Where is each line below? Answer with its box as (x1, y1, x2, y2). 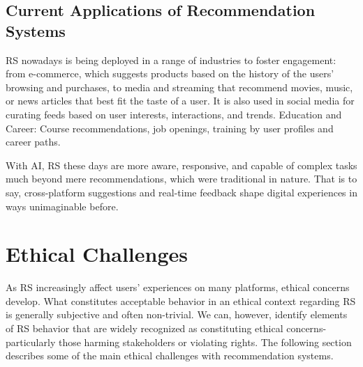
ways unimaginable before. (6, 198, 119, 213)
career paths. (6, 134, 61, 149)
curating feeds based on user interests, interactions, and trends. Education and (6, 107, 342, 121)
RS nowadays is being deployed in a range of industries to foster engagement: (6, 52, 336, 67)
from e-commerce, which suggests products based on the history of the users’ (6, 66, 334, 81)
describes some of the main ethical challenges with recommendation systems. (6, 348, 334, 363)
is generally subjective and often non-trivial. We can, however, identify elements (6, 307, 348, 322)
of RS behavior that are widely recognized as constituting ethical (6, 321, 283, 336)
